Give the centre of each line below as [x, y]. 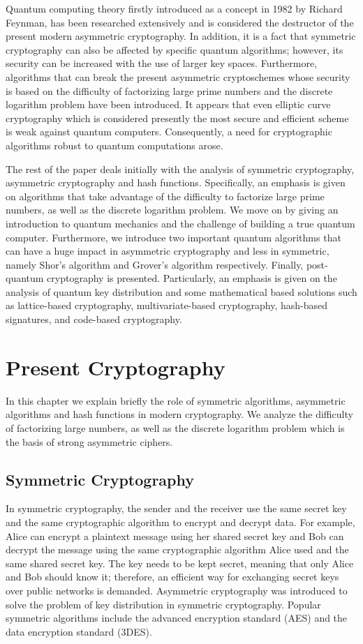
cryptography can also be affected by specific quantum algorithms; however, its [175, 49]
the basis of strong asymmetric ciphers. [89, 441]
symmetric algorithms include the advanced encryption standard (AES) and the [177, 618]
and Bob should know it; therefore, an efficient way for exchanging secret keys [172, 577]
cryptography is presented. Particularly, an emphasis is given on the [192, 278]
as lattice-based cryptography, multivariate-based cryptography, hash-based [167, 305]
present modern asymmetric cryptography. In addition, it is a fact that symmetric [181, 36]
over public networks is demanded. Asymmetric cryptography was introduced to [177, 590]
